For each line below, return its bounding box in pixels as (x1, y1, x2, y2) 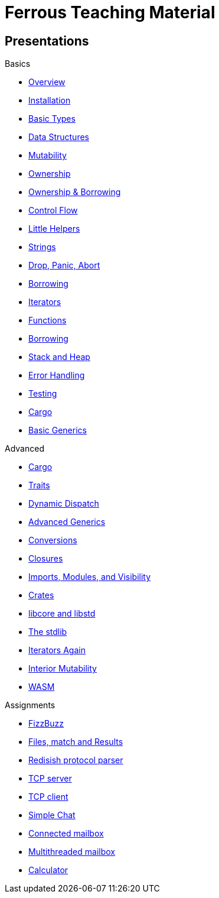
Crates (28, 590, 54, 601)
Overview (28, 77, 66, 87)
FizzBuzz (28, 718, 64, 729)
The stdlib (28, 627, 67, 637)
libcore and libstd (28, 608, 96, 619)
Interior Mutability (28, 663, 97, 674)
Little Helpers (28, 223, 80, 234)
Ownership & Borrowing (28, 187, 121, 197)
